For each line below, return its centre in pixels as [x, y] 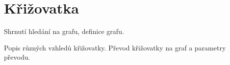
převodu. [17, 57]
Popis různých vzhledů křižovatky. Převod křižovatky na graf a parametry [115, 47]
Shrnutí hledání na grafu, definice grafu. [64, 31]
